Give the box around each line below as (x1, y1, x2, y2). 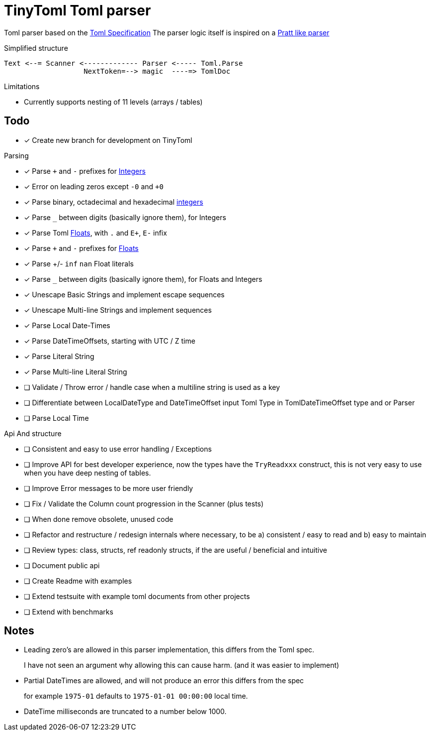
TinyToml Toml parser (4, 2, 151, 19)
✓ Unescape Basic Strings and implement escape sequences (24, 290, 225, 299)
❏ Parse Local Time (24, 413, 89, 422)
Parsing (4, 151, 29, 160)
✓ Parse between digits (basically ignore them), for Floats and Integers (24, 274, 262, 283)
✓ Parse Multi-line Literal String (24, 367, 127, 376)
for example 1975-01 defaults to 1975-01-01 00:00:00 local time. (24, 692, 248, 701)
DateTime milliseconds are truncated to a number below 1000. (24, 707, 227, 716)
